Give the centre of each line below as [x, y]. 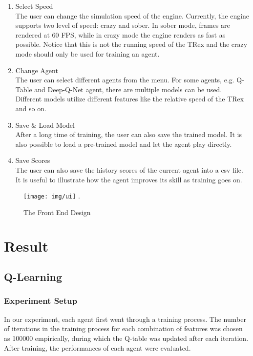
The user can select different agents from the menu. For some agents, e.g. [125, 80]
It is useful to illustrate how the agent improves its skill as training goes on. [129, 179]
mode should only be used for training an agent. [87, 53]
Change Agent [37, 70]
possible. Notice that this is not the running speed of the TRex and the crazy [131, 44]
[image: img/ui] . [52, 196]
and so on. [31, 108]
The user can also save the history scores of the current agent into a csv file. [129, 169]
